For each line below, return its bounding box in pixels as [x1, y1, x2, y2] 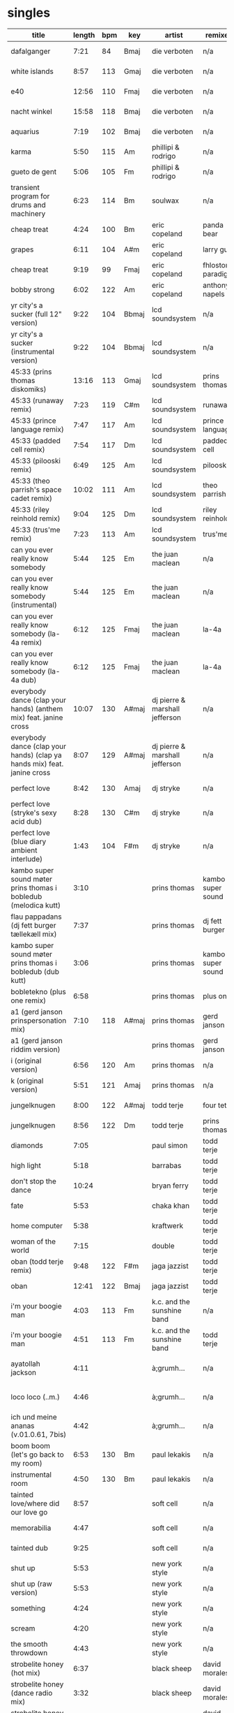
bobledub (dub [10, 966, 60, 976]
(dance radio [10, 1688, 53, 1698]
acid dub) [10, 816, 42, 826]
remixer [205, 30, 232, 40]
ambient [10, 845, 38, 855]
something [10, 1603, 46, 1613]
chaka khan [152, 1200, 190, 1210]
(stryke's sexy [10, 808, 57, 817]
